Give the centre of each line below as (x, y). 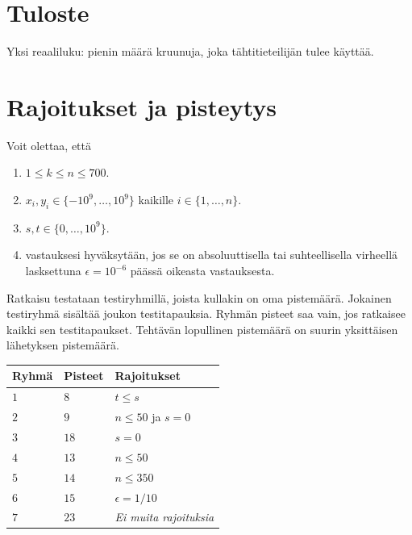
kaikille (156, 200)
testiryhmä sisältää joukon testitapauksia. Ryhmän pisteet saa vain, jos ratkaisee (206, 313)
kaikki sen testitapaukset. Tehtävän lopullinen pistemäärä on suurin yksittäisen (202, 329)
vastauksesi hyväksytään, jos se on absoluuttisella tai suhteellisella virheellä (212, 255)
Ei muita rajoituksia (164, 517)
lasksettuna (53, 271)
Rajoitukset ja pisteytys (142, 106)
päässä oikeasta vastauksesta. (202, 271)
